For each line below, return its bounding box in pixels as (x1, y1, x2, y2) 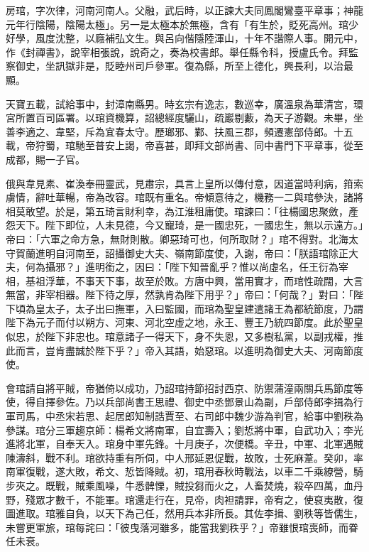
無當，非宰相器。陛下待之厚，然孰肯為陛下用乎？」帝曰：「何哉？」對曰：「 (6, 287, 353, 302)
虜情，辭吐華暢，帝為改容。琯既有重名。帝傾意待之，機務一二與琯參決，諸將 (6, 190, 363, 205)
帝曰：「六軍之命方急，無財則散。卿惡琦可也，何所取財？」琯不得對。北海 (6, 231, 348, 246)
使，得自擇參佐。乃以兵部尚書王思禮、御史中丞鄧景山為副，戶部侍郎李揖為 (6, 394, 353, 409)
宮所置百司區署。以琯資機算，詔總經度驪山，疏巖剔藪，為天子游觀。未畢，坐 (6, 110, 363, 125)
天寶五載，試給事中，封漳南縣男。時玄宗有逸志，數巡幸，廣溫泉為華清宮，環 (6, 96, 363, 111)
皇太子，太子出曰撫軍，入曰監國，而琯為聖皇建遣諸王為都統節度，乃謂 (35, 301, 363, 315)
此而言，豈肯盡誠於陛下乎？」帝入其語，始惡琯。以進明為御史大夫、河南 (6, 342, 343, 357)
